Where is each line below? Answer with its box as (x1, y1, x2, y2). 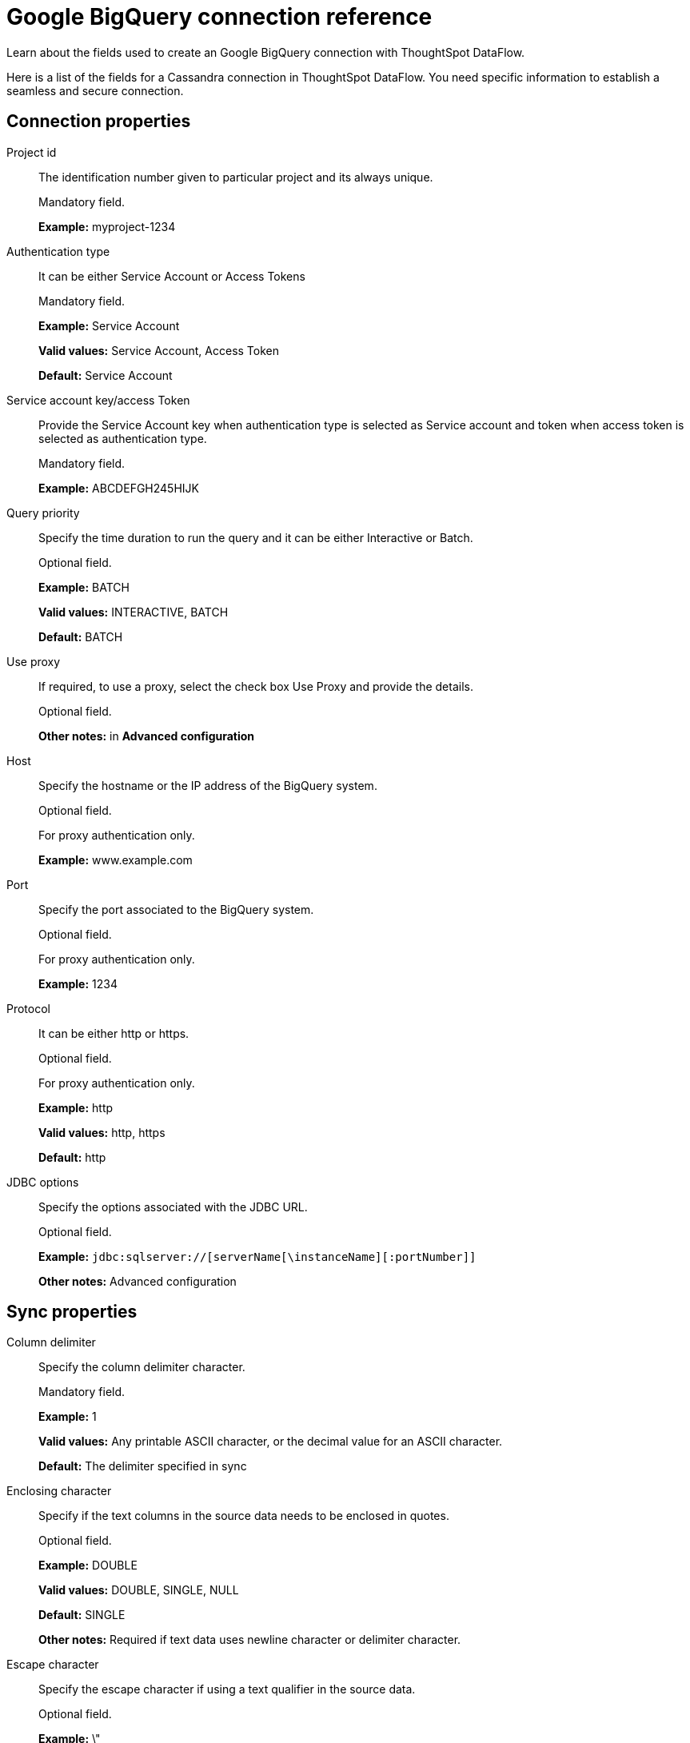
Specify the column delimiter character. (38, 1360, 245, 1374)
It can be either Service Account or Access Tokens (38, 269, 305, 283)
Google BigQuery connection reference (6, 3, 433, 30)
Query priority (6, 505, 80, 520)
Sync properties (6, 1302, 138, 1322)
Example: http (38, 1100, 114, 1115)
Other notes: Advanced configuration (38, 1274, 237, 1288)
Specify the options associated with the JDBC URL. (38, 1199, 308, 1214)
